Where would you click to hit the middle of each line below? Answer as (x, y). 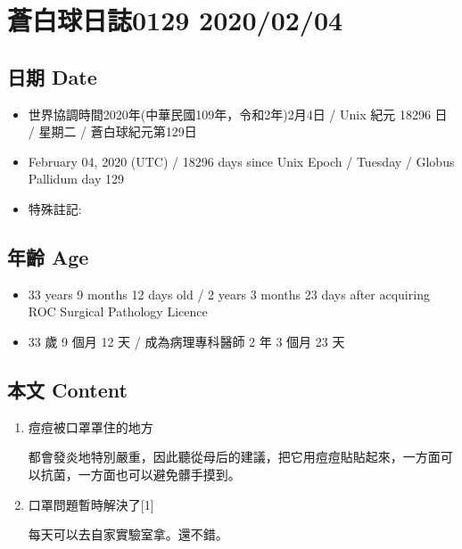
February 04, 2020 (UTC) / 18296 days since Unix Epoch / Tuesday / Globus (241, 161)
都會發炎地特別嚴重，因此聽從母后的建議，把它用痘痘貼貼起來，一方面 (234, 457)
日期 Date (52, 76)
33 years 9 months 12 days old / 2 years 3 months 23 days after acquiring (229, 294)
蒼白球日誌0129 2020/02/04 (175, 20)
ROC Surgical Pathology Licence (118, 311)
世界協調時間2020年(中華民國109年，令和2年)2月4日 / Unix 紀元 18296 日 (238, 114)
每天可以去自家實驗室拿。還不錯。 (128, 534)
